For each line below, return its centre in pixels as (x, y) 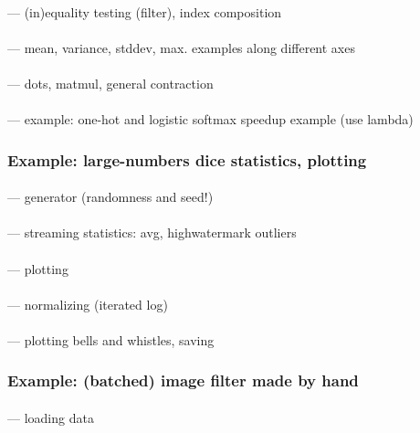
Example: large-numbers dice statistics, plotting (187, 159)
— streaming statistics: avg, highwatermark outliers (152, 232)
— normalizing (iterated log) (88, 304)
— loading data (51, 417)
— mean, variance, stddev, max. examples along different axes (181, 47)
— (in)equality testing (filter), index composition (145, 11)
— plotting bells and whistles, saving (111, 339)
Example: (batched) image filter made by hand (183, 380)
